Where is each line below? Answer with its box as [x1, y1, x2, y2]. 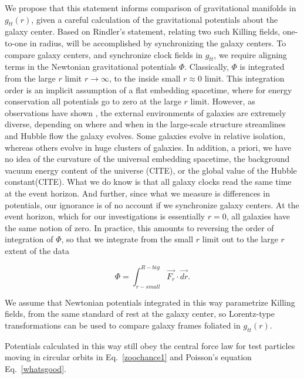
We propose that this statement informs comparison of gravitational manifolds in [5, 2, 296, 13]
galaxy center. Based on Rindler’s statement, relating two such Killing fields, [5, 25, 281, 38]
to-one [5, 36, 28, 49]
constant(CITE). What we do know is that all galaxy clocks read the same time [5, 175, 292, 188]
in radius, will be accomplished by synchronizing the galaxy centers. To [29, 36, 286, 49]
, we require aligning [214, 48, 287, 60]
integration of [5, 233, 53, 245]
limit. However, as [190, 95, 255, 107]
